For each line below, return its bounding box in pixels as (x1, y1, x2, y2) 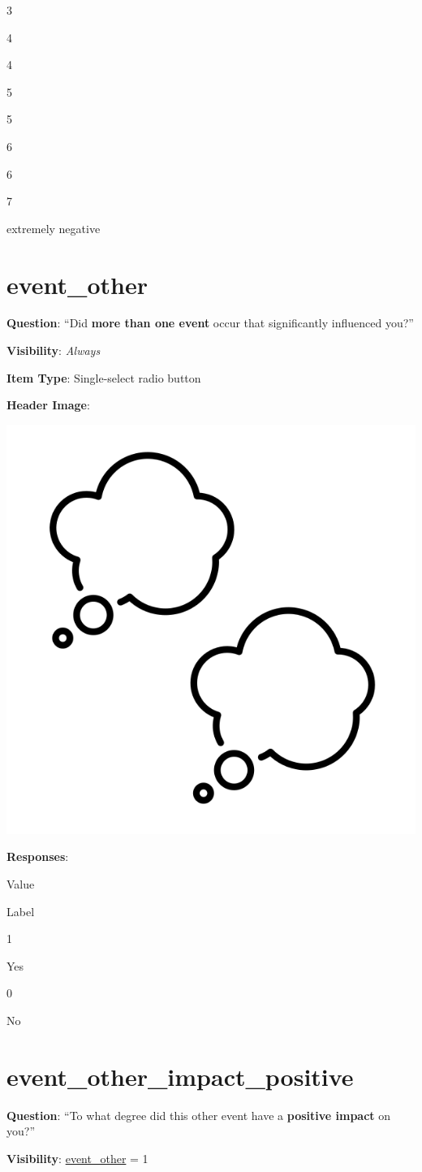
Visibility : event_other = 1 (6, 1149, 149, 1166)
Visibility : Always (6, 342, 101, 359)
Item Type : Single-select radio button (6, 369, 201, 386)
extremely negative (6, 219, 101, 236)
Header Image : (6, 396, 90, 413)
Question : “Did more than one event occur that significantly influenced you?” (6, 314, 414, 331)
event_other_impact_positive (6, 1059, 354, 1092)
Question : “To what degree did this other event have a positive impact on (6, 1106, 391, 1123)
